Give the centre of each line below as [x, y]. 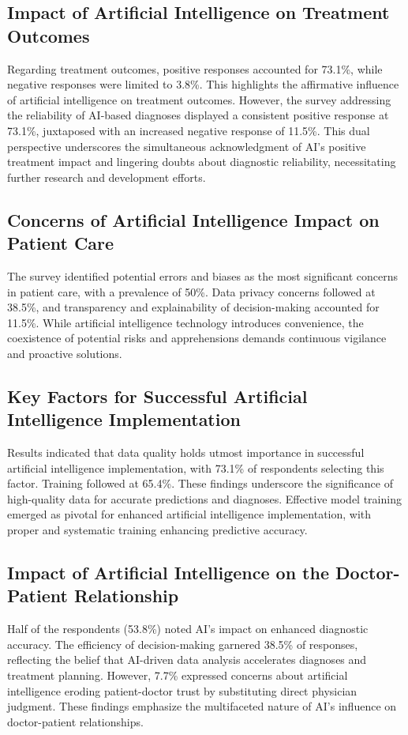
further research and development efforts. [107, 177]
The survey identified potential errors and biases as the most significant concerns [203, 275]
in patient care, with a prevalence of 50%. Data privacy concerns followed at [191, 291]
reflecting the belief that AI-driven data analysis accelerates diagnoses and [187, 660]
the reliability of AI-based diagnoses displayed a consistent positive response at [198, 115]
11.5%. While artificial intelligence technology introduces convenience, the [185, 322]
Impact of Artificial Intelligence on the [168, 573]
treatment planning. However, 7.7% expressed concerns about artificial [178, 675]
